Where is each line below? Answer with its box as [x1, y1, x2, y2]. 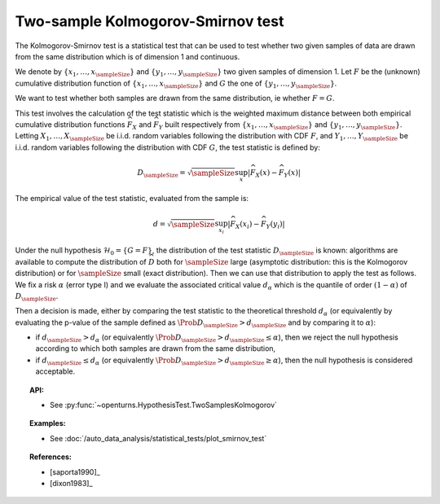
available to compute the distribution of [15, 256, 147, 266]
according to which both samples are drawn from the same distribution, [35, 344, 276, 353]
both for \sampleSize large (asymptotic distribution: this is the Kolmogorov [156, 256, 408, 266]
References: [29, 452, 73, 462]
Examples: [29, 419, 66, 428]
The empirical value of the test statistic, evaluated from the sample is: [15, 193, 249, 203]
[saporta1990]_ [50, 467, 101, 476]
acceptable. [35, 366, 76, 376]
